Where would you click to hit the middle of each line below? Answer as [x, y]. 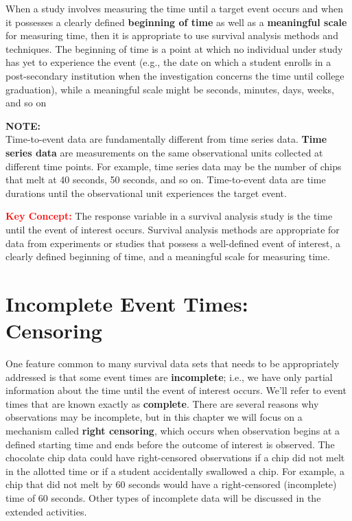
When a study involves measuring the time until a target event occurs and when [174, 8]
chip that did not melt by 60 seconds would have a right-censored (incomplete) [171, 484]
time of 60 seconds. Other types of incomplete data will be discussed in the [163, 497]
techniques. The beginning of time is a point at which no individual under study [174, 48]
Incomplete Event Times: [127, 303]
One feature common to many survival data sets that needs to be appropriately [173, 363]
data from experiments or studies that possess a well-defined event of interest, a [173, 243]
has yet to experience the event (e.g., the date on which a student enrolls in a [168, 62]
